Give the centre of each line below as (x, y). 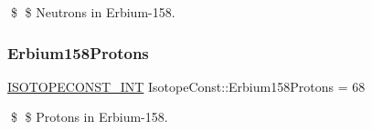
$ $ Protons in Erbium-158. (89, 117)
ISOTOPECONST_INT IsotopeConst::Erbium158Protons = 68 (186, 86)
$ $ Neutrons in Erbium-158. (93, 12)
